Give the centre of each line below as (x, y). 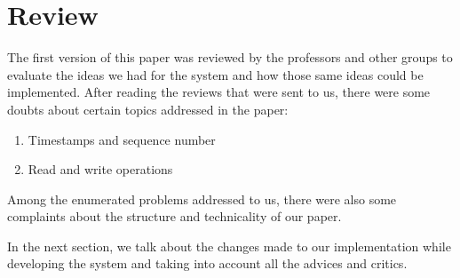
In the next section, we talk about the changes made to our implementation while (229, 246)
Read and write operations (100, 169)
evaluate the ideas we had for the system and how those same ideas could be (215, 74)
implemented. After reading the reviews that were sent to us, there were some (219, 92)
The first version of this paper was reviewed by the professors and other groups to (230, 57)
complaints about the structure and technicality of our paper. (174, 216)
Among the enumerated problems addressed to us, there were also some (202, 199)
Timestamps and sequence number (122, 139)
